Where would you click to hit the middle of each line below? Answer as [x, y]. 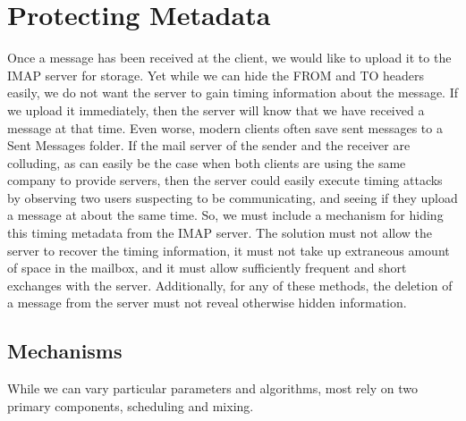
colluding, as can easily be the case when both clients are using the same [207, 162]
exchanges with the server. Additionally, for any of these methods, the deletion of [230, 285]
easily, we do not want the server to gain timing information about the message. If [233, 93]
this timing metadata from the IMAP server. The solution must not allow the [220, 233]
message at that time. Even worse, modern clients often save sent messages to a [225, 127]
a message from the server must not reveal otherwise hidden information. [207, 303]
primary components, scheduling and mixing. [131, 405]
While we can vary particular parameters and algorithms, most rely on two [212, 388]
